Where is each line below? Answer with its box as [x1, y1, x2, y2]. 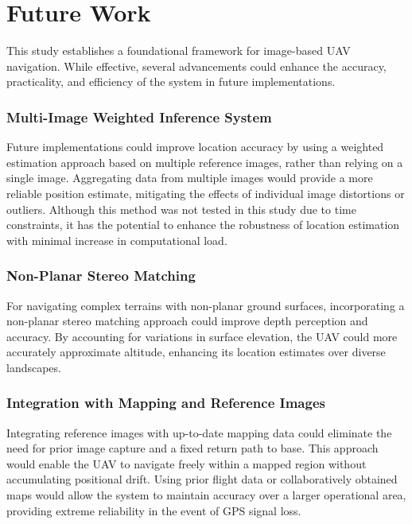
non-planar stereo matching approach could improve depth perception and [6, 312, 368, 329]
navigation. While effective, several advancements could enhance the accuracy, [6, 57, 387, 74]
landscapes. [6, 359, 61, 375]
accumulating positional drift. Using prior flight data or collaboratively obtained [6, 471, 398, 487]
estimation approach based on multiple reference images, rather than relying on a [6, 153, 403, 170]
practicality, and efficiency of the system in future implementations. [6, 73, 336, 90]
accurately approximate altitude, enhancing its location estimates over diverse [6, 344, 386, 360]
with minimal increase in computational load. [6, 231, 227, 248]
